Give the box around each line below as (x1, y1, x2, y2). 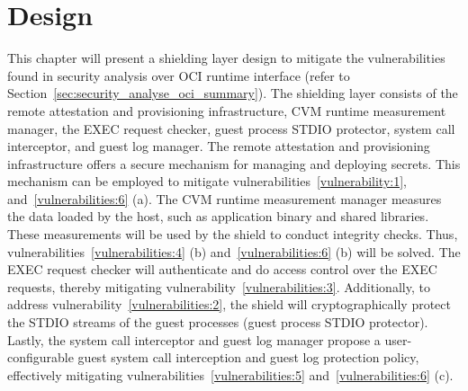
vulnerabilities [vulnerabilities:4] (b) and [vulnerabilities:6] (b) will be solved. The (7, 242, 461, 261)
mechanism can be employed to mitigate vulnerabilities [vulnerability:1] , (7, 172, 407, 191)
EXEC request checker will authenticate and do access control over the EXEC (7, 260, 437, 279)
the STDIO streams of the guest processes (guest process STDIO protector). (7, 313, 428, 332)
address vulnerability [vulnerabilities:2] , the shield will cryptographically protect (7, 295, 451, 314)
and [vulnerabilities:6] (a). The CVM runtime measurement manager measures (7, 189, 442, 208)
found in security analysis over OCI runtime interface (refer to (7, 66, 350, 84)
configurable (7, 348, 74, 367)
